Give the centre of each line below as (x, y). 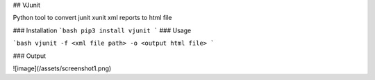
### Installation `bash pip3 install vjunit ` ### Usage (102, 30)
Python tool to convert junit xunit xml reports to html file (92, 18)
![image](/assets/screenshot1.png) (62, 68)
